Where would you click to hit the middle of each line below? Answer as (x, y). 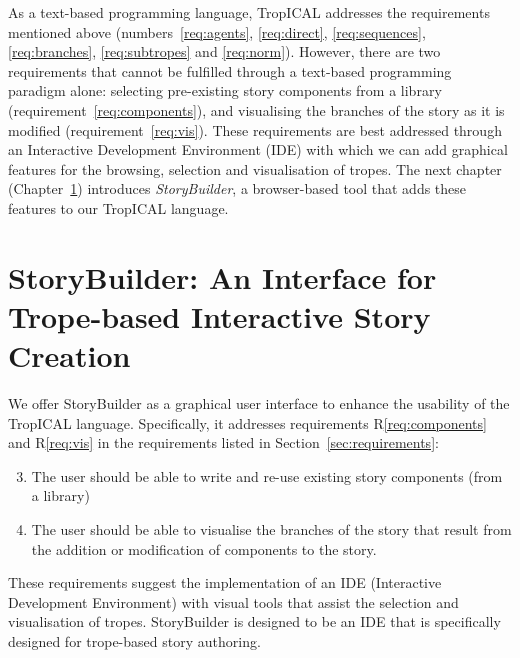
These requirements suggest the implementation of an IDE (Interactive (225, 582)
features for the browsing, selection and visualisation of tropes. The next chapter (255, 168)
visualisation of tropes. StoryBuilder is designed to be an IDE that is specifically (254, 621)
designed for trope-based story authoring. (134, 640)
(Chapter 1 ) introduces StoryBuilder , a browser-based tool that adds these (237, 188)
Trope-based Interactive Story (219, 315)
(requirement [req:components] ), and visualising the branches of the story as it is (256, 109)
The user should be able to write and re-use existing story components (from (267, 475)
